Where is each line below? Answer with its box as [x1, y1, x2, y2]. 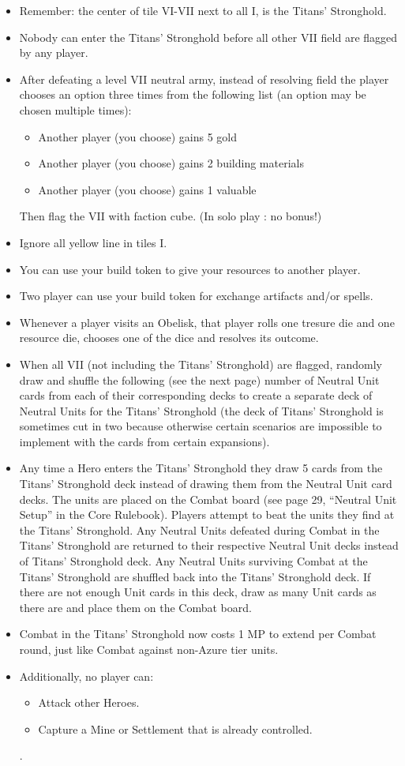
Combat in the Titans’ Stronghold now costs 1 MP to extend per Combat [19, 625, 377, 642]
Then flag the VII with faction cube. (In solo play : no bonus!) [19, 208, 322, 224]
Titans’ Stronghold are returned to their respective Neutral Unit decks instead [19, 537, 399, 554]
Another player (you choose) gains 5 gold [38, 128, 238, 145]
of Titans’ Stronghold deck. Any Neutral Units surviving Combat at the [19, 553, 368, 569]
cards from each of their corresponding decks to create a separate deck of [19, 387, 373, 404]
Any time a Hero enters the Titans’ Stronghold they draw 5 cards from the [19, 460, 383, 476]
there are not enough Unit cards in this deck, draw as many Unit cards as [19, 584, 377, 600]
